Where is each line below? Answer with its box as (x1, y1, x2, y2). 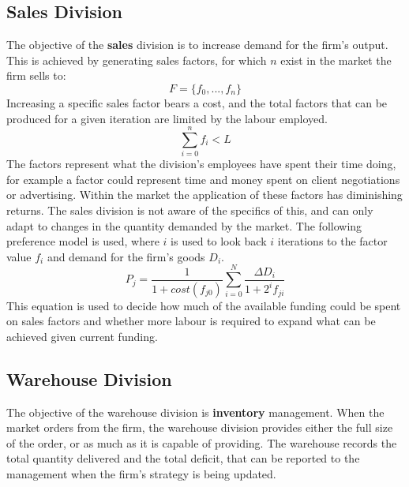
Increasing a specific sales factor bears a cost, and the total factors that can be (6, 94, 388, 111)
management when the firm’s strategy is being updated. (6, 466, 276, 482)
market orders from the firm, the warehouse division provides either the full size (6, 419, 393, 436)
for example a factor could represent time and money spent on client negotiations (6, 170, 400, 187)
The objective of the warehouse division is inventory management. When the (6, 403, 385, 420)
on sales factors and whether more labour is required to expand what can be (6, 313, 376, 329)
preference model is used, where (6, 233, 159, 249)
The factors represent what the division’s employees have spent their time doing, (6, 155, 396, 172)
